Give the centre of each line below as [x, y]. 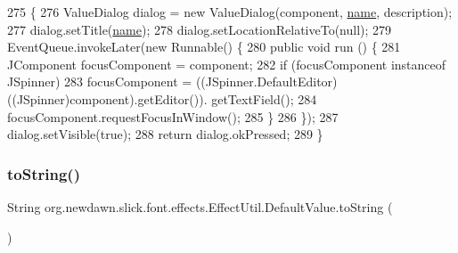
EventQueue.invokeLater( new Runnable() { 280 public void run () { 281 [204, 47]
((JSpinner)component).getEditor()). [107, 98]
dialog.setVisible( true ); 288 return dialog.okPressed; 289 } [165, 134]
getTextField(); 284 [264, 98]
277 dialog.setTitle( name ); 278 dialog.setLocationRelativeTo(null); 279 [200, 29]
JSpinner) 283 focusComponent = [100, 82]
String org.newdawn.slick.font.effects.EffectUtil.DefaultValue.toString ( [200, 206]
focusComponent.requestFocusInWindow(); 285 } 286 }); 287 [173, 116]
